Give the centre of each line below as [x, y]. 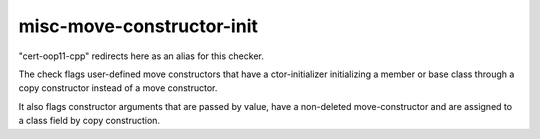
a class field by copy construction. [89, 121]
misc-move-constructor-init [138, 26]
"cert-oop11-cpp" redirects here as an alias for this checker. [141, 56]
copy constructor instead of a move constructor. [118, 88]
